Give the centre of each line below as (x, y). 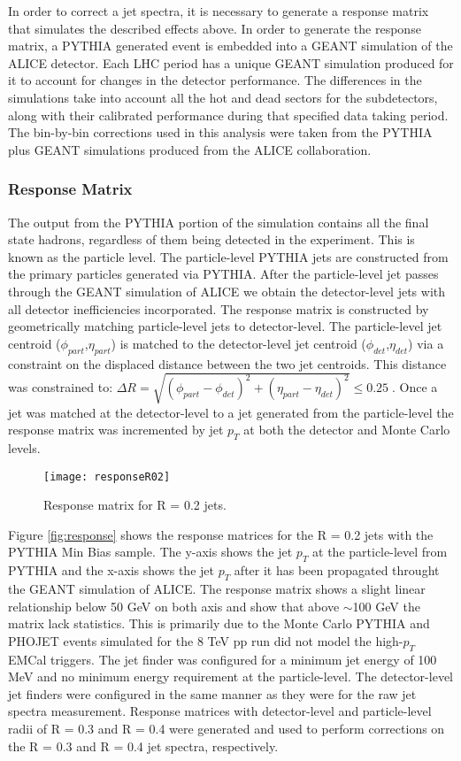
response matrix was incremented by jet (116, 430)
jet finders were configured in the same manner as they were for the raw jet (212, 693)
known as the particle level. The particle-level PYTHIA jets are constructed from (228, 256)
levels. (24, 448)
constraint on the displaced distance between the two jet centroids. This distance (227, 363)
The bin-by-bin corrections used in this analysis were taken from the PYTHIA (220, 132)
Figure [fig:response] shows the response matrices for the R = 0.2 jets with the (221, 534)
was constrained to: (61, 387)
